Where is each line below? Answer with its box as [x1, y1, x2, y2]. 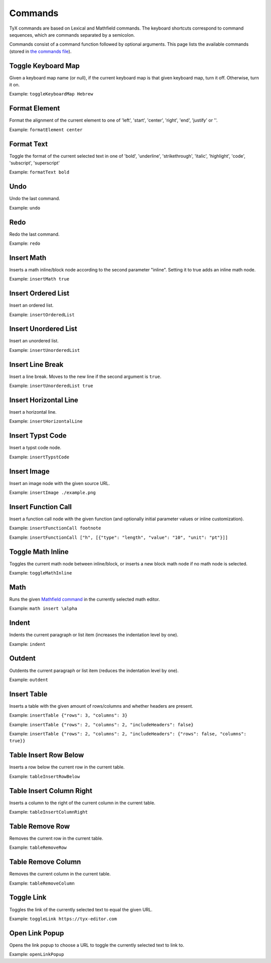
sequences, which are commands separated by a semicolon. [9, 32, 135, 38]
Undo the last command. [9, 196, 60, 202]
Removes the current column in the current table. [9, 871, 111, 877]
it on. [9, 82, 20, 88]
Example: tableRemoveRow [9, 844, 67, 850]
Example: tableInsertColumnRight [9, 809, 88, 815]
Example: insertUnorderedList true [9, 382, 93, 389]
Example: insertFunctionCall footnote [9, 525, 101, 531]
